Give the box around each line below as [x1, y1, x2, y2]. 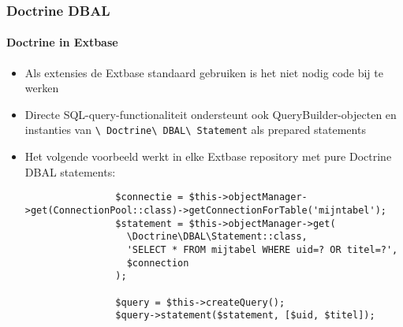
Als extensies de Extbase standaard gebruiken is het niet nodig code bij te [24, 64, 383, 80]
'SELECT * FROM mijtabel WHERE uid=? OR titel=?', [126, 243, 398, 255]
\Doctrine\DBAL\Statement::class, [126, 231, 308, 243]
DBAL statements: [24, 163, 116, 180]
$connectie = [115, 191, 184, 203]
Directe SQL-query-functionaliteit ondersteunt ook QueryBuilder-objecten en [24, 106, 397, 122]
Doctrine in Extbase [6, 34, 118, 50]
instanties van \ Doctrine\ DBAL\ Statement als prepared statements [24, 121, 366, 138]
